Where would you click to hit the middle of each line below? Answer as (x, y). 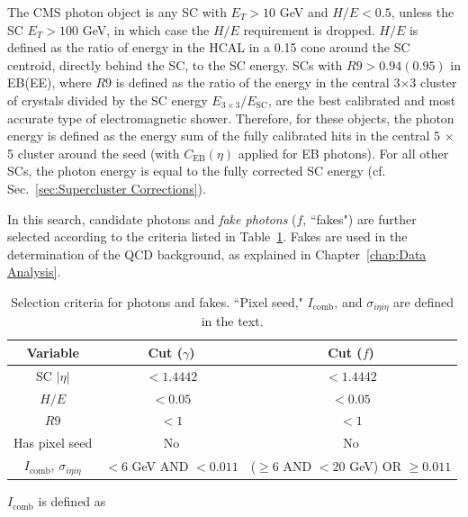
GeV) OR (376, 466)
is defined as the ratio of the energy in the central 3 (258, 82)
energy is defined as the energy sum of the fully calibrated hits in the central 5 (224, 136)
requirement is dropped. (309, 29)
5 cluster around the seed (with (94, 153)
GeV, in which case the (146, 29)
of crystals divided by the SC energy (108, 100)
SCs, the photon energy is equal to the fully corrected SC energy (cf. (197, 171)
